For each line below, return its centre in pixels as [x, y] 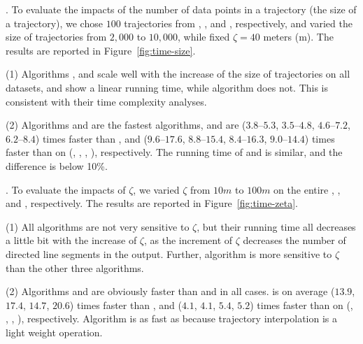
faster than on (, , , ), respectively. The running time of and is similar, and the [174, 152]
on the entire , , [307, 189]
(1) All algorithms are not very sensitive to [98, 226]
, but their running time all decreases [276, 226]
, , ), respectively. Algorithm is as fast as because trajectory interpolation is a [171, 318]
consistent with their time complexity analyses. [106, 101]
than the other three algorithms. [75, 267]
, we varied [156, 189]
